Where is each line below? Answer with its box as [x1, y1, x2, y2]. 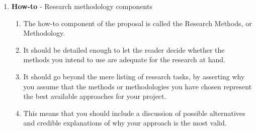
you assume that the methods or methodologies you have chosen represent [23, 81, 252, 91]
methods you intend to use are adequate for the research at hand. [23, 54, 225, 65]
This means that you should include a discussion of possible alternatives [23, 107, 245, 118]
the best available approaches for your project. [23, 91, 166, 101]
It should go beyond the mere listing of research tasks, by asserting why [23, 71, 245, 81]
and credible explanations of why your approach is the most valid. [23, 117, 227, 128]
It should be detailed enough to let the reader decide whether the [23, 44, 225, 55]
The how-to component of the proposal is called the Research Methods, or [23, 18, 252, 28]
